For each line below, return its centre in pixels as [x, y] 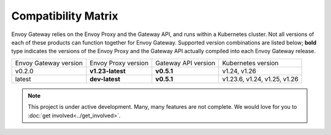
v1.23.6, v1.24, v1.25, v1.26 [260, 79]
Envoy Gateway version [49, 63]
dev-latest [105, 79]
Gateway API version [185, 63]
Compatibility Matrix [65, 16]
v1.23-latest [108, 71]
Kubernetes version [250, 63]
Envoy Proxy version [119, 63]
